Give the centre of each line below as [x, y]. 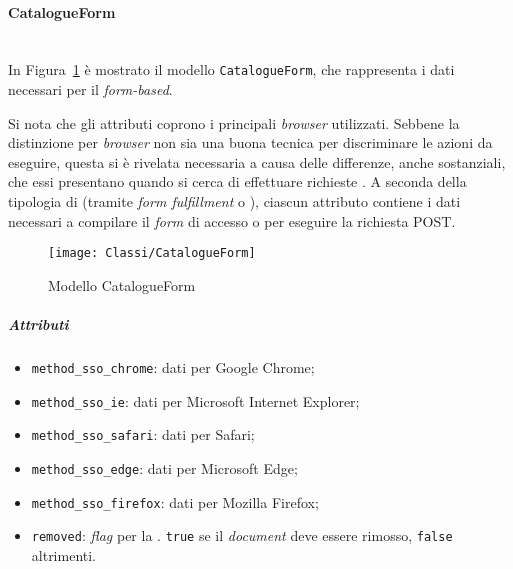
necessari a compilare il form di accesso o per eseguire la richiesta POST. [232, 220]
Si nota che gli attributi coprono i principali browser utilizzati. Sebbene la [234, 122]
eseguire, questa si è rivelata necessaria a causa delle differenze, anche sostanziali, [257, 161]
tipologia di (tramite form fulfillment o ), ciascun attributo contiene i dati [234, 201]
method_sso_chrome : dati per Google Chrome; [173, 367]
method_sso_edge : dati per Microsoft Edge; [164, 467]
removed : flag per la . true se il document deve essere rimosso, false [242, 535]
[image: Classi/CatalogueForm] [152, 253]
